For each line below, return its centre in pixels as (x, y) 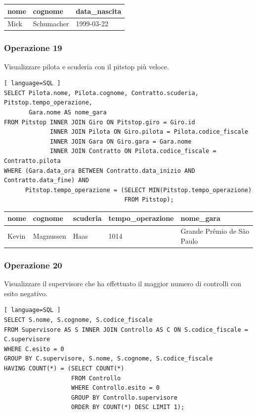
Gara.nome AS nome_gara (68, 113)
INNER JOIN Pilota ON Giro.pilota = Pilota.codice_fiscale (149, 132)
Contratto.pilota (32, 161)
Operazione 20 (33, 265)
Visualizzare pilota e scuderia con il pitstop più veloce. (86, 66)
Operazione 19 (33, 48)
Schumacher (51, 24)
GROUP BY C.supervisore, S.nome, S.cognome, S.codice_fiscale (108, 359)
